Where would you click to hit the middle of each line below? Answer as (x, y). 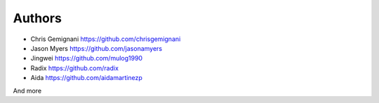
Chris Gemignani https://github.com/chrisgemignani (106, 39)
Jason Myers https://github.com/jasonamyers (97, 48)
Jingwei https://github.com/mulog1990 (87, 58)
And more (27, 90)
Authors (38, 18)
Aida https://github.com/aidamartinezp (87, 78)
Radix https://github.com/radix (75, 68)
